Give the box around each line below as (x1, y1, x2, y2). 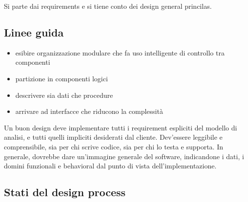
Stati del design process (4, 184, 126, 200)
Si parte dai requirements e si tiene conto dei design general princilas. (4, 1, 212, 11)
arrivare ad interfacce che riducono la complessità (15, 106, 163, 116)
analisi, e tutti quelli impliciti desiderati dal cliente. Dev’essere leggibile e (4, 132, 223, 142)
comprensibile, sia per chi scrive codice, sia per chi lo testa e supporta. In (4, 141, 224, 151)
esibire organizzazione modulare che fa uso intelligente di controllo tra (15, 47, 225, 57)
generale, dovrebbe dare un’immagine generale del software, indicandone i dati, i (4, 151, 244, 161)
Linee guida (4, 24, 64, 39)
